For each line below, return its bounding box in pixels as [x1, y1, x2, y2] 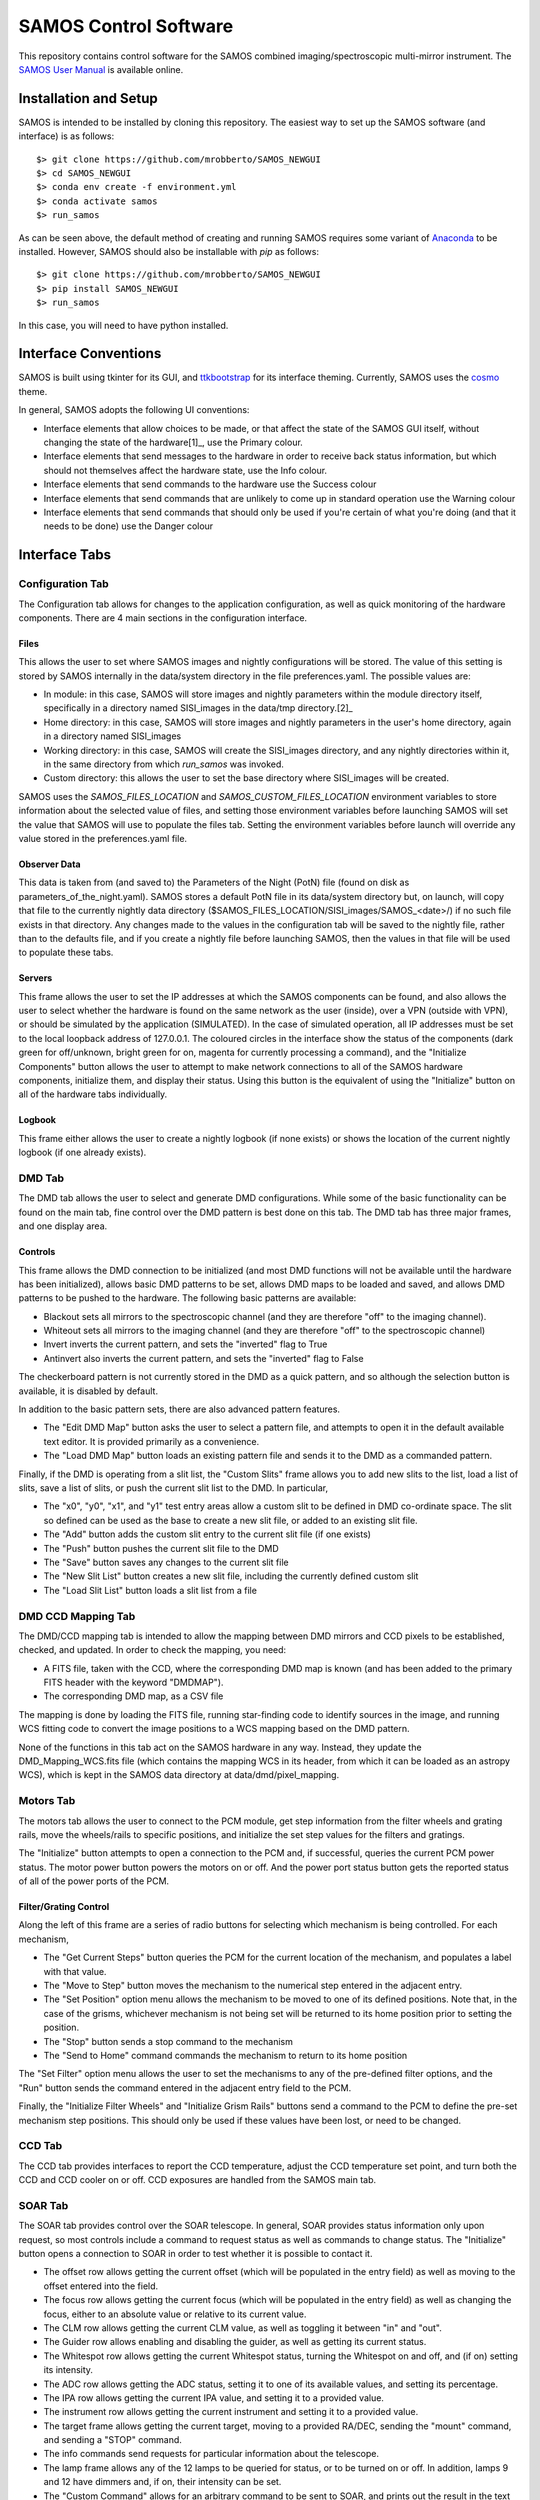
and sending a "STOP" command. [43, 2434, 182, 2446]
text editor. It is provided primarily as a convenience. [43, 1435, 260, 1447]
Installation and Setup [18, 90, 159, 107]
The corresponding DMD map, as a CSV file [43, 1690, 224, 1702]
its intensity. [43, 2364, 94, 2376]
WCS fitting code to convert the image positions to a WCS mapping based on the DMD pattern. [18, 1723, 410, 1735]
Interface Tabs [18, 546, 112, 564]
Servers [18, 972, 53, 984]
